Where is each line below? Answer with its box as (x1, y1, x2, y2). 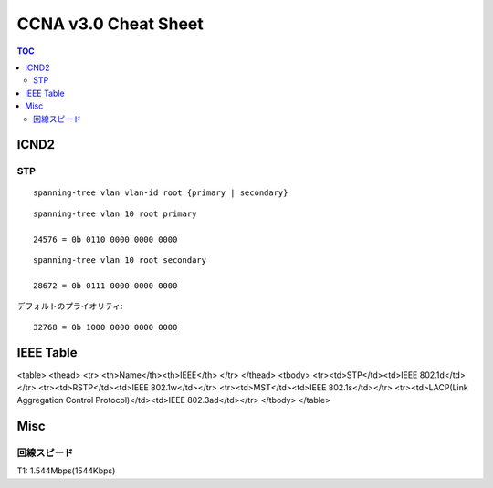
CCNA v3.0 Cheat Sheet (16, 14, 205, 34)
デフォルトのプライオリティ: (16, 301, 123, 312)
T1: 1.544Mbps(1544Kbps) (16, 465, 116, 476)
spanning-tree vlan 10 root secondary (33, 255, 207, 265)
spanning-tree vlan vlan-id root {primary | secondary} (33, 188, 288, 198)
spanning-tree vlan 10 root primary (33, 208, 197, 219)
